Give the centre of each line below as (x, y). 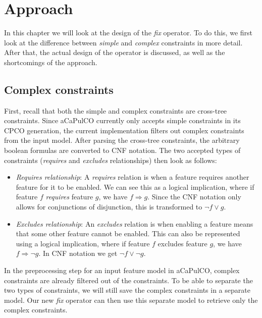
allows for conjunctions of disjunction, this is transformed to (109, 207)
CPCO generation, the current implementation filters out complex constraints (124, 130)
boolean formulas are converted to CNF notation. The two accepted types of (122, 150)
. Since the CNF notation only (194, 197)
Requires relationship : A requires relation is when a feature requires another (133, 177)
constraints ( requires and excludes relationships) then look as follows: (111, 160)
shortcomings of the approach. (51, 62)
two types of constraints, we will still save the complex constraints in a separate (127, 290)
